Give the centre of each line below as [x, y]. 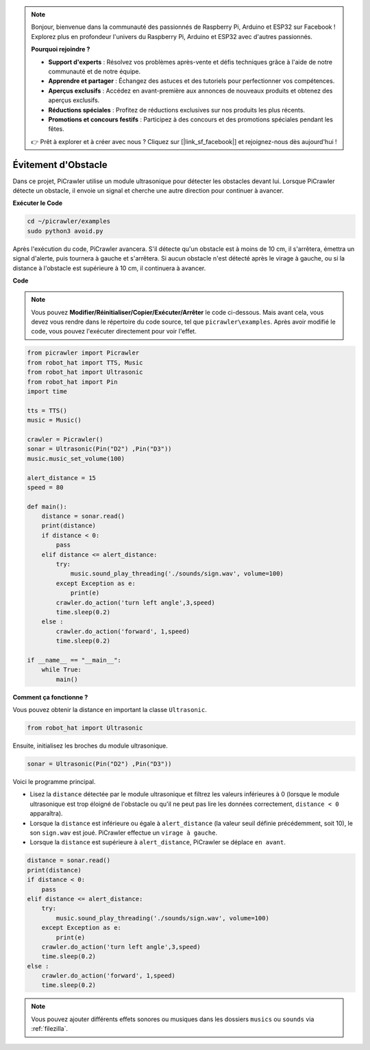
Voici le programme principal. [54, 782]
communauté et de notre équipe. [95, 71]
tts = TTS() [47, 410]
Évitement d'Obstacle [60, 165]
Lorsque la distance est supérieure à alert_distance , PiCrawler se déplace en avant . [158, 842]
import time [47, 392]
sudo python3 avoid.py [65, 231]
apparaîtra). [46, 813]
